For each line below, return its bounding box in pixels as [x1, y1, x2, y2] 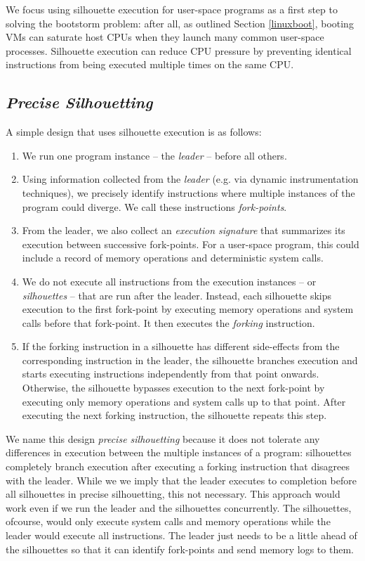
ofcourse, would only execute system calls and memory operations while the [6, 514, 331, 529]
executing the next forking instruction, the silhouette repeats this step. [22, 408, 327, 423]
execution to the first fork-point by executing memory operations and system [22, 302, 354, 316]
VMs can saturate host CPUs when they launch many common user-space [6, 30, 324, 44]
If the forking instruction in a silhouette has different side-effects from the [22, 339, 340, 354]
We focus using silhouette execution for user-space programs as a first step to [6, 2, 338, 16]
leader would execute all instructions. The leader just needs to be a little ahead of [6, 528, 357, 543]
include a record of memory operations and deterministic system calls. [22, 250, 324, 265]
